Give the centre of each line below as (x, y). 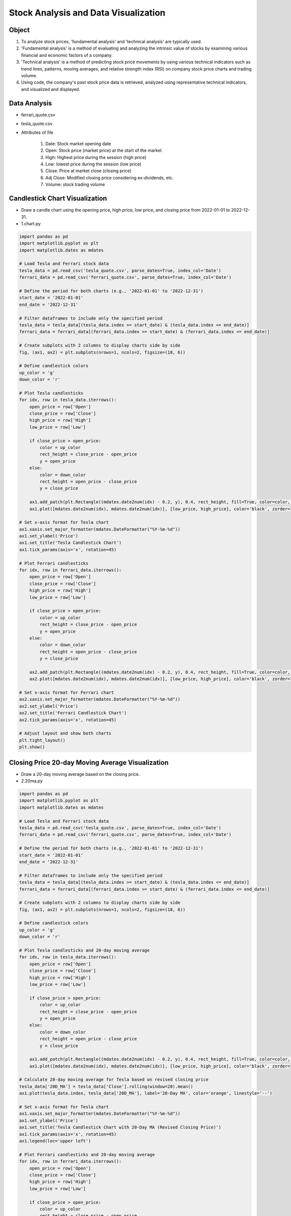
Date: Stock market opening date (78, 143)
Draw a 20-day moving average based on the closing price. (81, 774)
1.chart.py (31, 223)
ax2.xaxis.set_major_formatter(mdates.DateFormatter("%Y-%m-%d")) (100, 699)
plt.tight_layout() (42, 740)
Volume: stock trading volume (75, 184)
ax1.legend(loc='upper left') (55, 1141)
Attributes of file (37, 133)
